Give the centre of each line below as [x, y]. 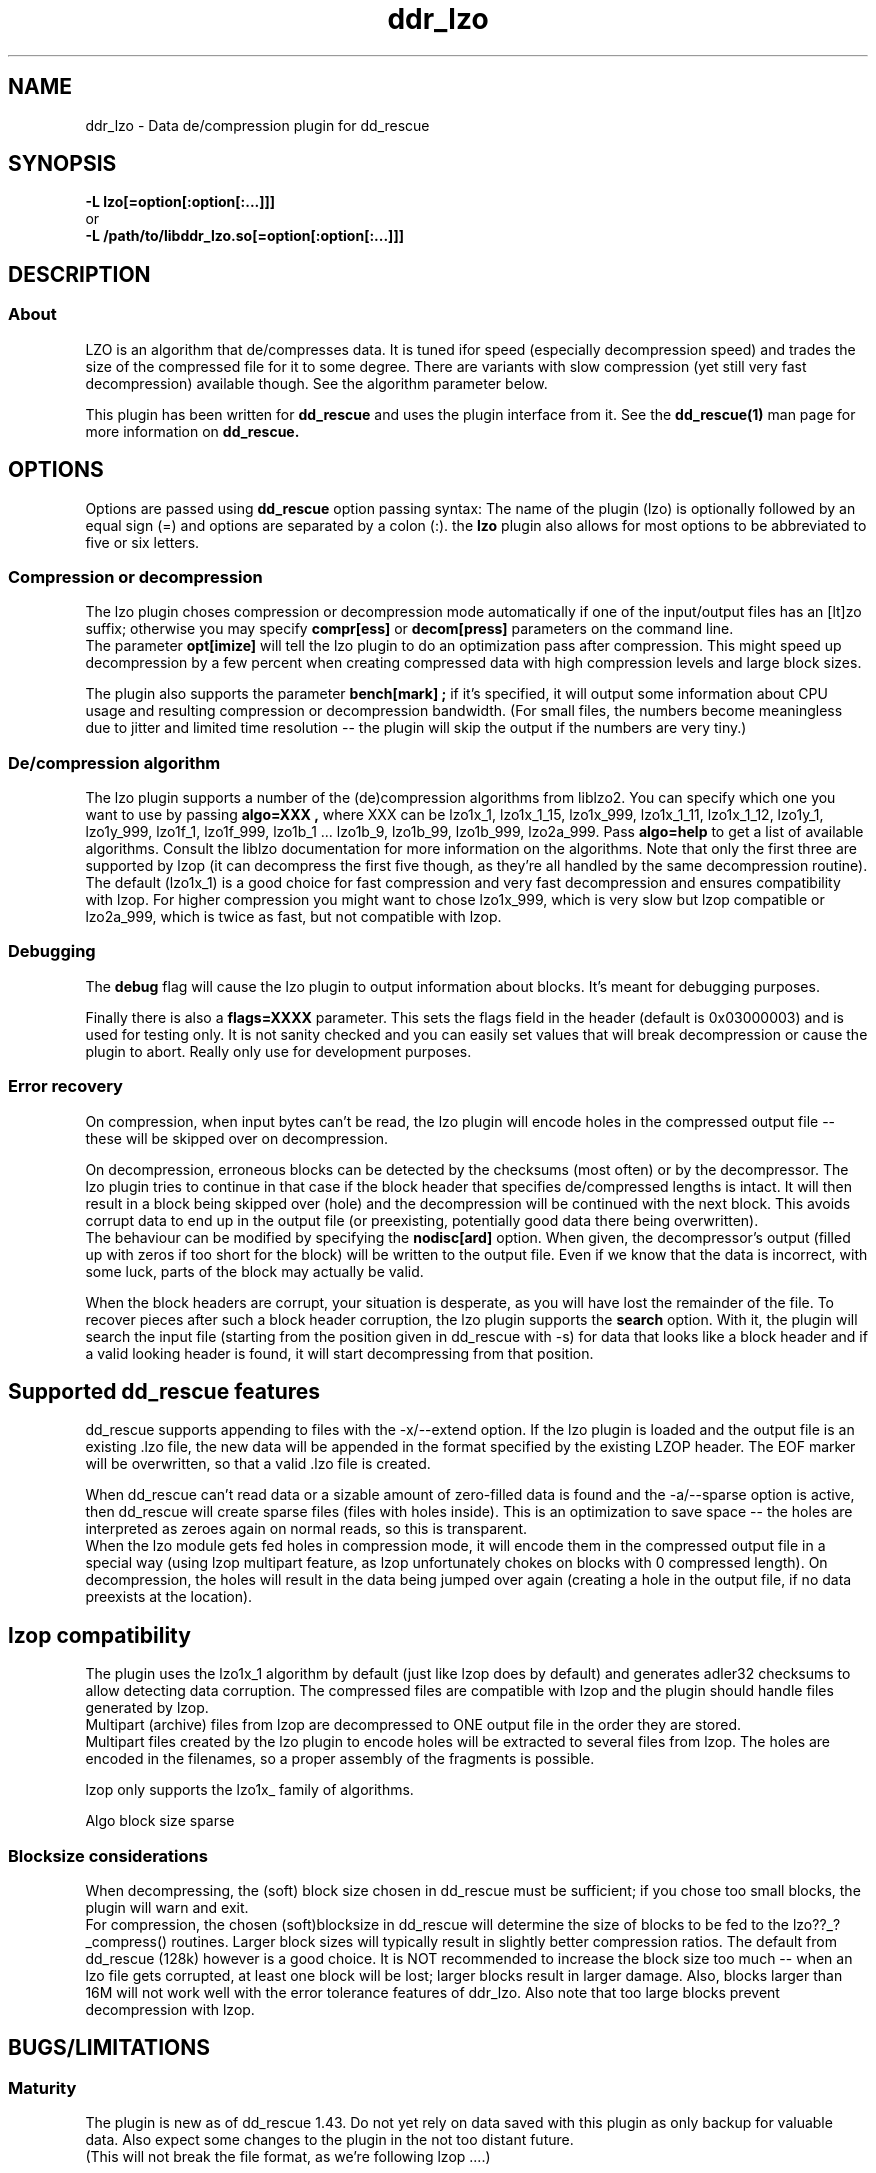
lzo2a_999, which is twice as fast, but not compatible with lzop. [293, 916]
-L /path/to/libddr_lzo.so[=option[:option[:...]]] [244, 236]
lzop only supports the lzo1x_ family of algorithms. [249, 1790]
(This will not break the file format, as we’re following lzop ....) [288, 2157]
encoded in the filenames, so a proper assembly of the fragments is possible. [340, 1759]
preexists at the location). [169, 1597]
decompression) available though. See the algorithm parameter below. [316, 383]
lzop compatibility [99, 1635]
